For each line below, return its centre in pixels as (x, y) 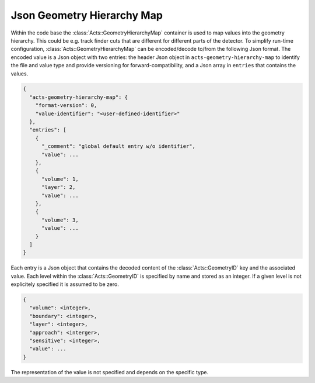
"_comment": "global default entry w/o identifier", (118, 146)
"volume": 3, (60, 220)
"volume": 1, (60, 179)
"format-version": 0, (66, 106)
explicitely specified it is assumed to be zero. (65, 284)
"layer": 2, (59, 187)
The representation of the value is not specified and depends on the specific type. (110, 372)
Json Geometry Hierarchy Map (87, 15)
